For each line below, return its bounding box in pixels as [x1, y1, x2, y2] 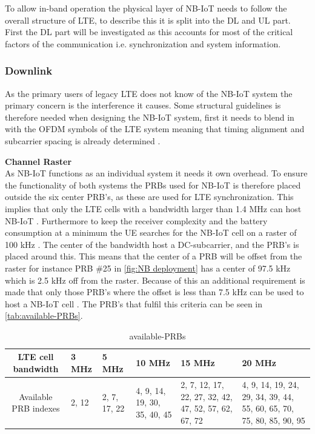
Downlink [5, 63, 53, 78]
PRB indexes [12, 402, 60, 415]
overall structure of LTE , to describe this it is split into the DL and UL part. [5, 13, 291, 26]
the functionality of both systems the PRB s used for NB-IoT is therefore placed [5, 178, 301, 191]
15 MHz [181, 356, 215, 369]
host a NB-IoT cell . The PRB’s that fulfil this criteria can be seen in [5, 297, 263, 310]
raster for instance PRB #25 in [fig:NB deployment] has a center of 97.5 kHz [5, 261, 291, 274]
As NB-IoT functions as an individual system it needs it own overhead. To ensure [5, 167, 308, 179]
